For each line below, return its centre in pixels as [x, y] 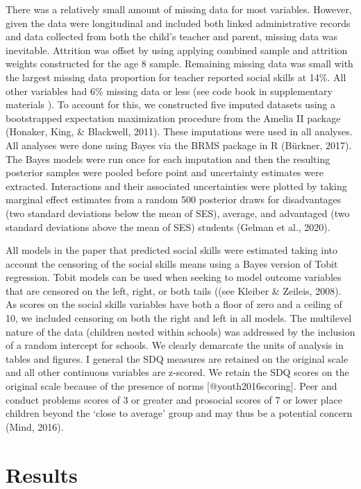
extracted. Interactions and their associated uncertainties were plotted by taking [176, 186]
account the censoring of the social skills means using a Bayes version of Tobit [172, 263]
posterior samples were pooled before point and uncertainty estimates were [165, 172]
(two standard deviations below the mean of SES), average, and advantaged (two [178, 213]
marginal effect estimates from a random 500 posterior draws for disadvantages [174, 199]
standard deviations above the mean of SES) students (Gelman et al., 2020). [168, 226]
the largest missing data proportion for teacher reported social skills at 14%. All [176, 77]
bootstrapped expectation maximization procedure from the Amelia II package [173, 118]
